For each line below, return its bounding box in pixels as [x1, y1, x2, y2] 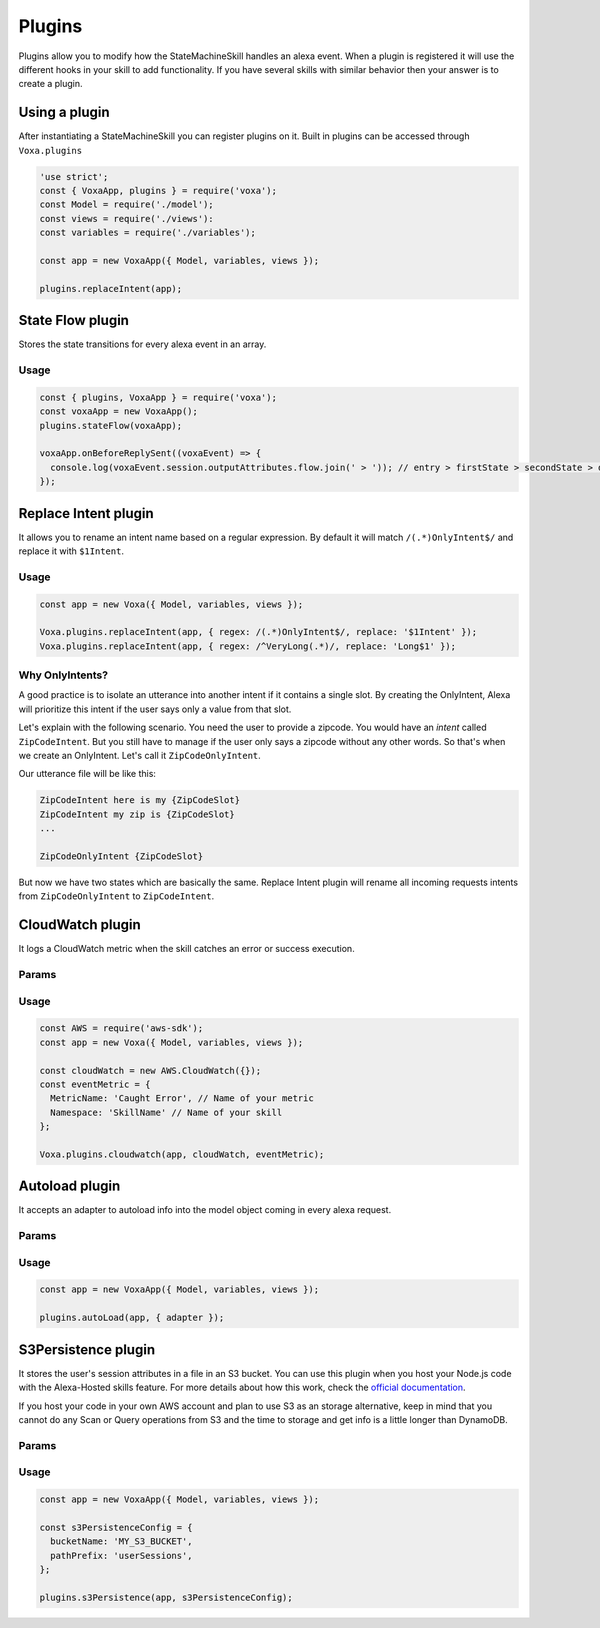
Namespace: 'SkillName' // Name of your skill [50, 1106, 283, 1118]
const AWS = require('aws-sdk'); [39, 1023, 204, 1034]
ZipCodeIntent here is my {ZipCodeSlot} [39, 795, 240, 806]
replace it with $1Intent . [18, 545, 125, 557]
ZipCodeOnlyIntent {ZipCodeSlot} [39, 850, 204, 862]
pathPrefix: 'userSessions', [50, 1550, 194, 1561]
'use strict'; [39, 171, 109, 182]
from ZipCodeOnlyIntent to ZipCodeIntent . [18, 890, 215, 902]
